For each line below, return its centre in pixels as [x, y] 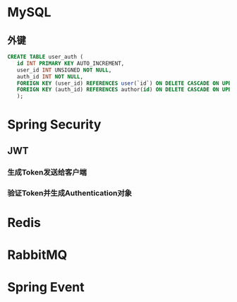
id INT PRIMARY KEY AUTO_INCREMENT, [71, 63]
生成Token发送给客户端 [47, 172]
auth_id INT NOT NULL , [50, 76]
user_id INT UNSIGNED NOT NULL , [64, 70]
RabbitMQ [37, 255]
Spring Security [54, 125]
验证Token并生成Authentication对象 [70, 193]
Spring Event [46, 288]
